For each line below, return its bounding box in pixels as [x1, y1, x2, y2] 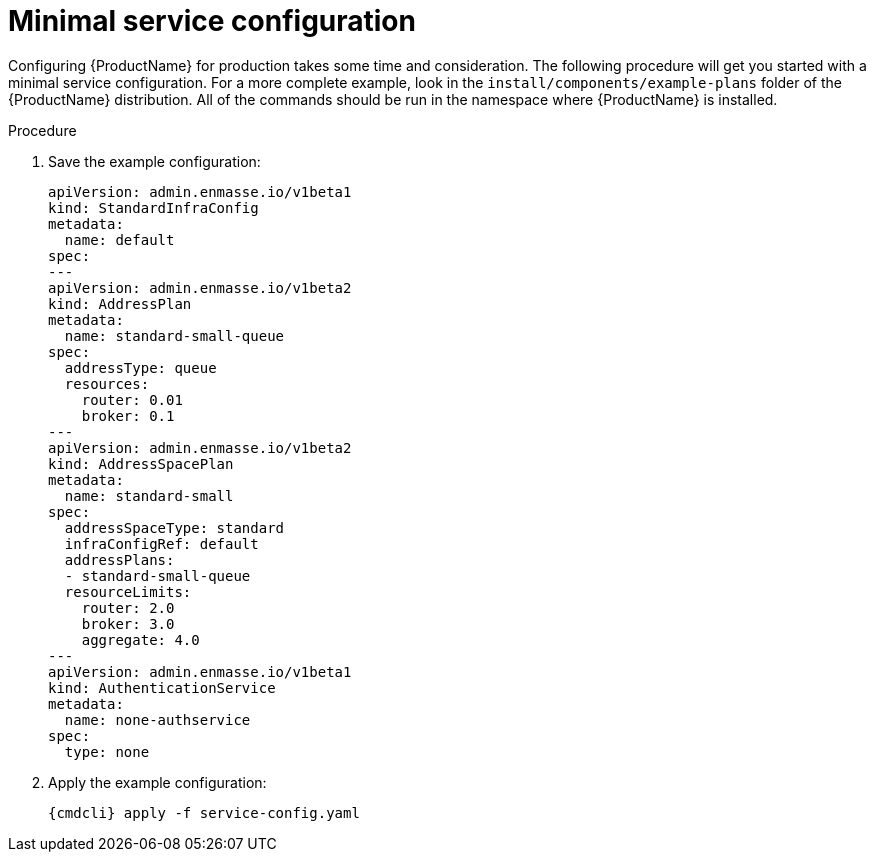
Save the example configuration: [48, 152, 261, 170]
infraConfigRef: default [64, 535, 259, 552]
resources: [64, 375, 150, 392]
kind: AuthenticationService [48, 679, 276, 696]
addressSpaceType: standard [64, 519, 285, 536]
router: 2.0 [81, 599, 175, 616]
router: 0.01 [81, 391, 183, 408]
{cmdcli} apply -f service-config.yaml [48, 804, 360, 821]
